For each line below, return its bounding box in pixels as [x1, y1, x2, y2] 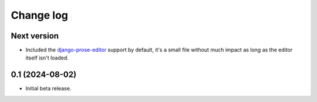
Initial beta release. [25, 85, 72, 92]
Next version [11, 31, 59, 41]
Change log [11, 9, 69, 22]
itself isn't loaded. [25, 54, 69, 61]
